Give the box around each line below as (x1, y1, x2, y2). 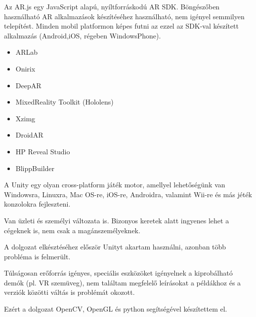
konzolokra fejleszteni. (4, 199, 71, 209)
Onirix (15, 63, 36, 73)
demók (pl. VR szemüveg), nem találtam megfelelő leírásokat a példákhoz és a (4, 277, 241, 287)
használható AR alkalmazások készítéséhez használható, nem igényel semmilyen (4, 11, 245, 21)
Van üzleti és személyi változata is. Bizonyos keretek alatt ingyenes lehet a (4, 215, 229, 225)
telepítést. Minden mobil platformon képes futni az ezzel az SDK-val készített (4, 21, 239, 31)
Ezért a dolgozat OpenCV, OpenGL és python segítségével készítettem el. (4, 304, 227, 314)
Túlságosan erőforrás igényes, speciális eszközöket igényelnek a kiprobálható (4, 268, 233, 278)
